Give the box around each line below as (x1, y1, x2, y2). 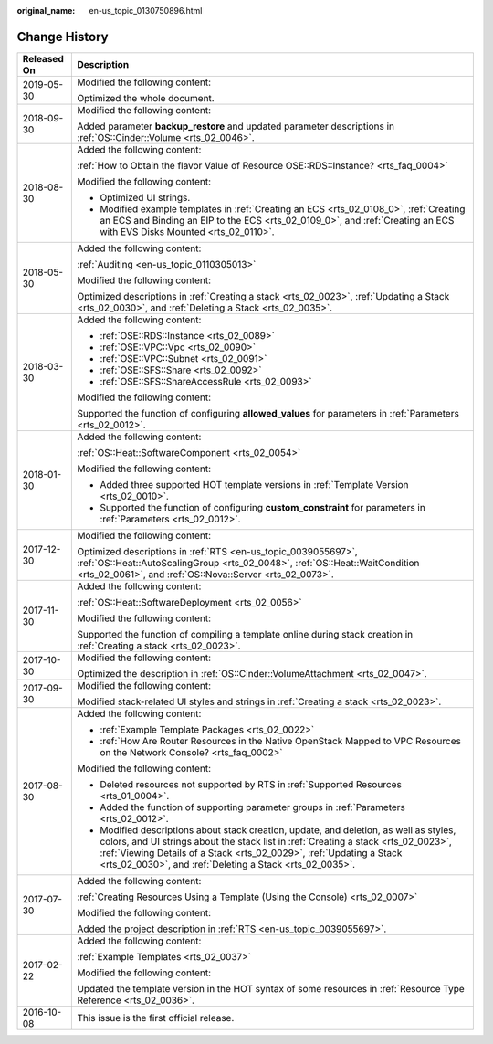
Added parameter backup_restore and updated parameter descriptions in (77, 120, 395, 132)
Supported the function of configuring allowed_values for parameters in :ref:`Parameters (77, 406, 460, 419)
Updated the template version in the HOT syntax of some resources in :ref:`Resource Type (77, 982, 465, 995)
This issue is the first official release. (77, 1011, 235, 1024)
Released (22, 52, 64, 65)
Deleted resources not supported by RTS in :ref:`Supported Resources (100, 777, 402, 790)
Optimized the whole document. (77, 91, 215, 104)
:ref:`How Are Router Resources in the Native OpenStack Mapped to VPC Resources (100, 734, 461, 747)
